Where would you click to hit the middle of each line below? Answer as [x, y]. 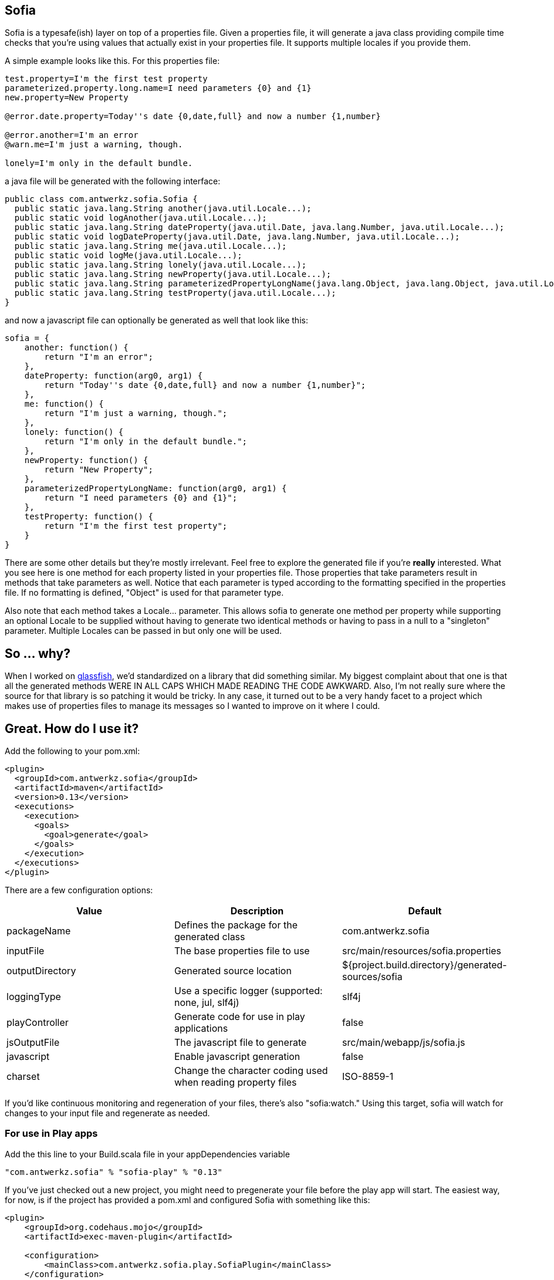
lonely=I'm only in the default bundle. [99, 163]
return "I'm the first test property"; [136, 526]
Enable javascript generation [237, 1057]
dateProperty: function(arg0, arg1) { [114, 376]
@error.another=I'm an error [72, 135]
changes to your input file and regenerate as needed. [107, 1113]
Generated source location [233, 971]
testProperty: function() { [89, 517]
